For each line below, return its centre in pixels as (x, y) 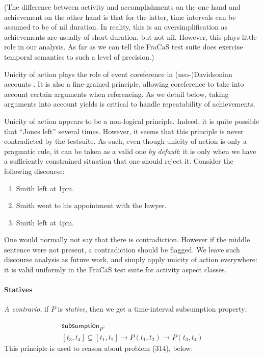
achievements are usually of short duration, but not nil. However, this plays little (130, 36)
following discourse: (34, 171)
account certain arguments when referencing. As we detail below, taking (116, 94)
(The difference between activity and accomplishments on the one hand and (122, 7)
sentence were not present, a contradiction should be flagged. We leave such (122, 249)
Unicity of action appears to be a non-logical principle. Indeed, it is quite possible (132, 121)
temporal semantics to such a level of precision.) (79, 56)
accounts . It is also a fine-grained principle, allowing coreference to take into (124, 84)
